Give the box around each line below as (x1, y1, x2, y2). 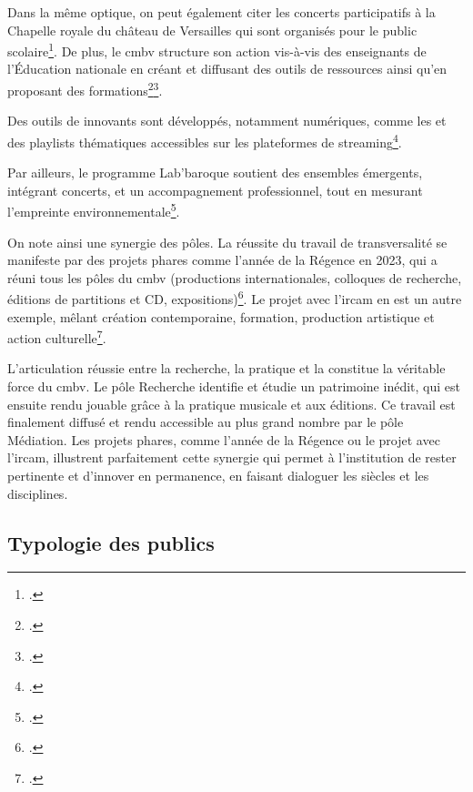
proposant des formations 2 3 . (7, 78, 163, 99)
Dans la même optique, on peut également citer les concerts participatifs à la (7, 3, 436, 21)
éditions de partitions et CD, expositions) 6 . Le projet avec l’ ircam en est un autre (7, 287, 462, 308)
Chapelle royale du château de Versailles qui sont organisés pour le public (7, 20, 418, 39)
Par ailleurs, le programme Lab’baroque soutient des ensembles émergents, (7, 163, 423, 182)
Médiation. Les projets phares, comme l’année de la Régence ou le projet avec (7, 430, 440, 449)
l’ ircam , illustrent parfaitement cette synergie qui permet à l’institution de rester (7, 448, 457, 467)
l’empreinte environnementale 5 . (7, 199, 180, 220)
